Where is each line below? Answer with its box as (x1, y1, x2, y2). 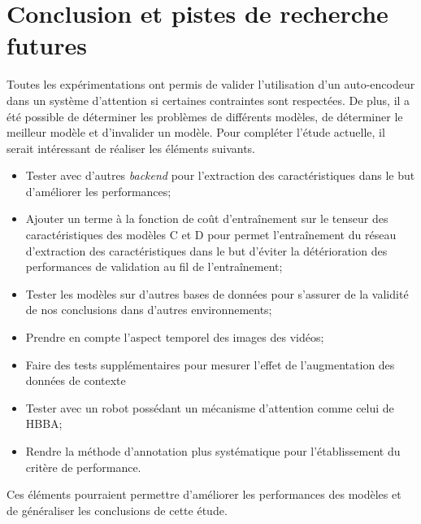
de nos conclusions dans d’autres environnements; (25, 301, 272, 318)
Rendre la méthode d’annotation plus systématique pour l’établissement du (25, 443, 401, 459)
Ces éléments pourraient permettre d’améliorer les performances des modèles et (7, 486, 401, 503)
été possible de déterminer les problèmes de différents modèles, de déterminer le (7, 107, 403, 124)
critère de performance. (25, 458, 141, 475)
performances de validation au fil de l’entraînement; (25, 258, 283, 275)
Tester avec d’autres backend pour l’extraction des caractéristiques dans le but (25, 167, 415, 184)
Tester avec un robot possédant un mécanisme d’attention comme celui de (25, 399, 394, 416)
